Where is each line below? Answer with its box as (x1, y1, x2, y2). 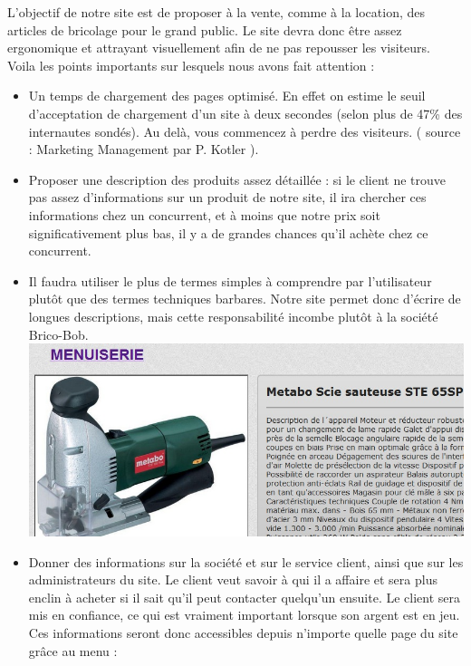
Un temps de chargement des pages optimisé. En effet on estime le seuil (28, 86, 426, 105)
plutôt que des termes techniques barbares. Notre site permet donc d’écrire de (28, 289, 461, 308)
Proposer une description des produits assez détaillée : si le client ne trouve (28, 169, 446, 188)
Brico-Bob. (28, 324, 89, 343)
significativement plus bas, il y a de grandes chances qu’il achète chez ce (28, 223, 428, 242)
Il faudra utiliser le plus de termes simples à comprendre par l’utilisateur (28, 271, 432, 290)
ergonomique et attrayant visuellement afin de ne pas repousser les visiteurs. (7, 38, 430, 57)
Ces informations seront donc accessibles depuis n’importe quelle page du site (28, 623, 458, 642)
